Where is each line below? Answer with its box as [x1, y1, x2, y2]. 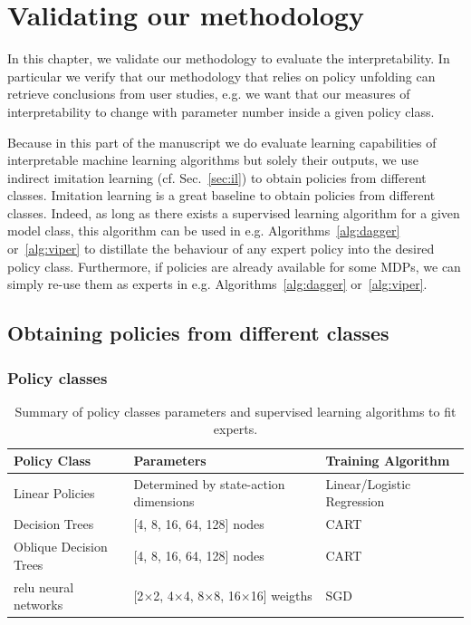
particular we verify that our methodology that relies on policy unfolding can [7, 66, 436, 85]
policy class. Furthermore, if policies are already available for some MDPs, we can [7, 256, 461, 275]
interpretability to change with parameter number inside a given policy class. [7, 101, 435, 120]
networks [14, 595, 63, 614]
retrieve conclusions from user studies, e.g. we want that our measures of [7, 84, 410, 103]
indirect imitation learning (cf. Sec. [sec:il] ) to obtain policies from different [7, 168, 427, 187]
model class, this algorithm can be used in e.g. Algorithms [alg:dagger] [7, 221, 400, 240]
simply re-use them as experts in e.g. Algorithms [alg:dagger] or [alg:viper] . [7, 274, 428, 293]
